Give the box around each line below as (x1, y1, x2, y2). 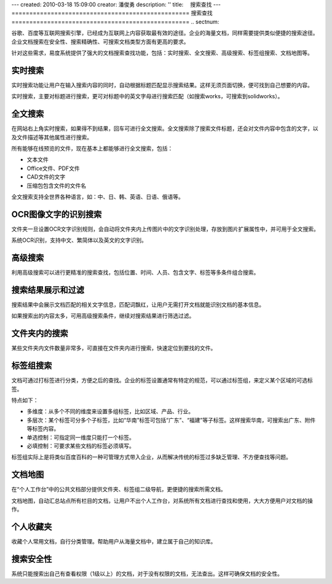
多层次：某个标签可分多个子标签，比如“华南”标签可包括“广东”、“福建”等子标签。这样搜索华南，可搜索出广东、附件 (26, 416, 316, 424)
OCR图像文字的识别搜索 (11, 209, 102, 219)
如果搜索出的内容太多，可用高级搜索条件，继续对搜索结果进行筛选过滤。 (11, 312, 195, 319)
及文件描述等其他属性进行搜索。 (11, 133, 92, 141)
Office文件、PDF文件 (26, 165, 80, 172)
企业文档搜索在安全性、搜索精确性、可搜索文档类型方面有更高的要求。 (11, 37, 189, 45)
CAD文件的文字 (26, 173, 66, 181)
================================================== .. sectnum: (11, 18, 219, 25)
